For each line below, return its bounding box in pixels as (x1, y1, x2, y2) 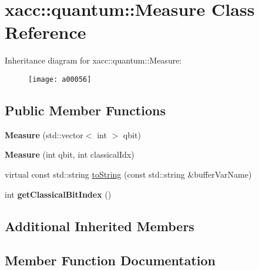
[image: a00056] (28, 75, 92, 84)
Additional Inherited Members (5, 216, 194, 235)
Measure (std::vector (5, 128, 83, 141)
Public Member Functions (5, 101, 166, 119)
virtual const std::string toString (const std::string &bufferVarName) (5, 168, 252, 180)
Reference (5, 20, 86, 44)
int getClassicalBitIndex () (5, 188, 112, 200)
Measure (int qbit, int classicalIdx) (5, 148, 134, 161)
